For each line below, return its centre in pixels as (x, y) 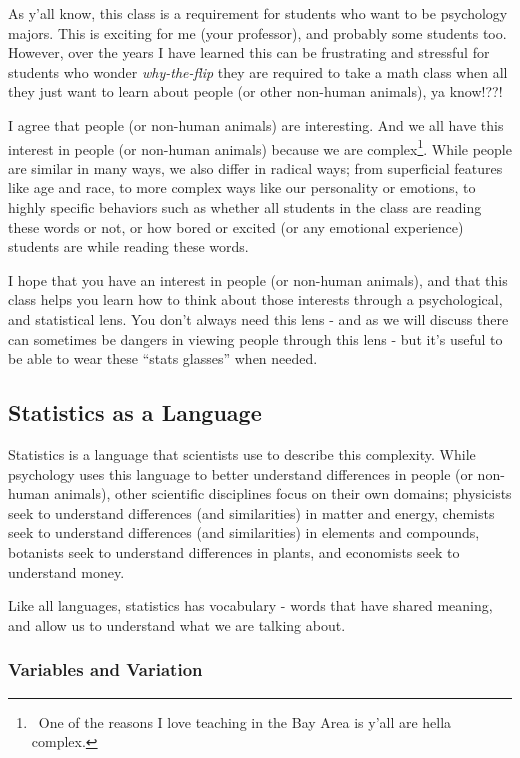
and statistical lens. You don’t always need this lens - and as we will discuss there (258, 318)
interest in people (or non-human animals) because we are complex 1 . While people (260, 147)
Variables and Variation (105, 669)
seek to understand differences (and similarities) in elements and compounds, (244, 532)
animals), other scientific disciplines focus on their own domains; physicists (283, 493)
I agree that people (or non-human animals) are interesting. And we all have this (256, 124)
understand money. (66, 571)
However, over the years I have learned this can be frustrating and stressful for (249, 52)
